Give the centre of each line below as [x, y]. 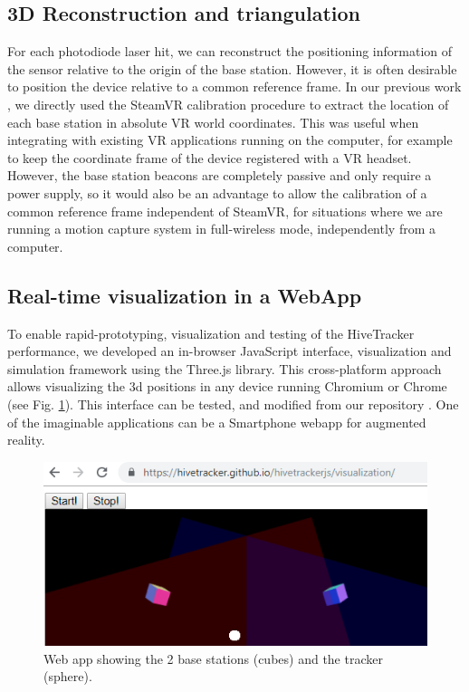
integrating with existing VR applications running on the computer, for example [230, 140]
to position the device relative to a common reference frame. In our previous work [234, 86]
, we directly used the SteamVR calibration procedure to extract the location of [228, 104]
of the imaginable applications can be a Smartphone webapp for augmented [217, 422]
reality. [26, 440]
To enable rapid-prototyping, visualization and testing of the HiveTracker [211, 333]
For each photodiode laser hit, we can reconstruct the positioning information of [230, 51]
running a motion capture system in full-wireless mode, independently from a [221, 229]
